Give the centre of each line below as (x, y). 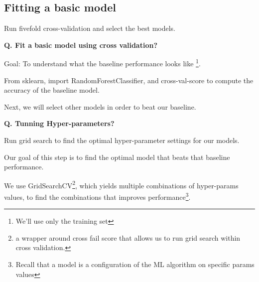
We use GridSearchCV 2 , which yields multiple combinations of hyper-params (121, 184)
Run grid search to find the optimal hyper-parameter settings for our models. (122, 140)
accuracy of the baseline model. (52, 90)
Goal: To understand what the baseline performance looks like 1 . (102, 63)
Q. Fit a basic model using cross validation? (81, 45)
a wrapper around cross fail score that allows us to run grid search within (128, 237)
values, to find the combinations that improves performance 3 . (97, 196)
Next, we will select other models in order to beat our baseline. (100, 106)
